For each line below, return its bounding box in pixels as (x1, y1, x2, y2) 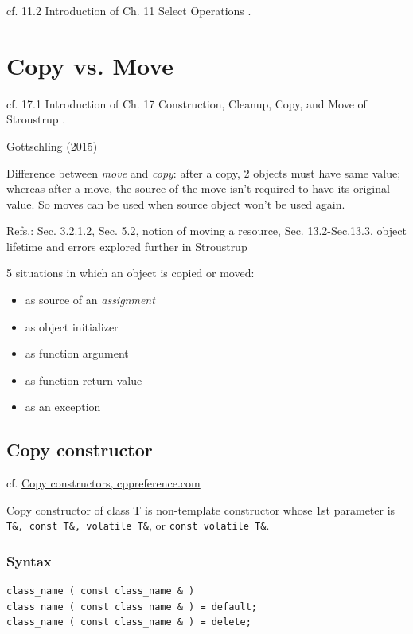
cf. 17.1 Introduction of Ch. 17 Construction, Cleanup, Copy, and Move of (6, 95, 367, 112)
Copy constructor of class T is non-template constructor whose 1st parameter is (6, 501, 395, 518)
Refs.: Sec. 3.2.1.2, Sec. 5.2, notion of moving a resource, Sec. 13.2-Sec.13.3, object (6, 222, 407, 239)
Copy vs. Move (6, 49, 174, 81)
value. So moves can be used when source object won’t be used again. (6, 195, 345, 212)
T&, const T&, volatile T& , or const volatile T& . (6, 517, 270, 534)
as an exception (25, 398, 101, 415)
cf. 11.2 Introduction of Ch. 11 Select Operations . (6, 2, 251, 18)
